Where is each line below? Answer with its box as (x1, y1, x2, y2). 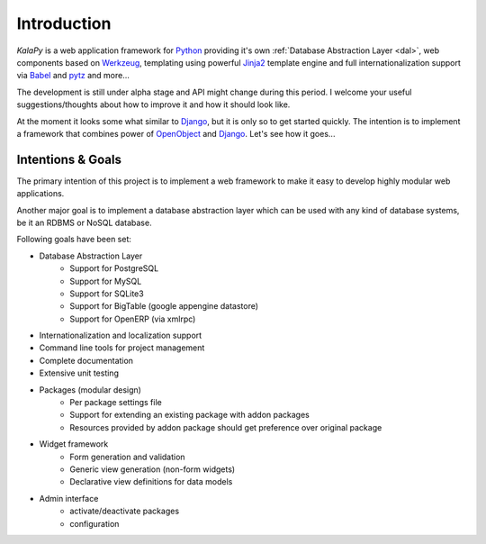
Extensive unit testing (39, 367, 119, 378)
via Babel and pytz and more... (16, 70, 130, 81)
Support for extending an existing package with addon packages (69, 410, 310, 421)
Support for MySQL (69, 276, 142, 286)
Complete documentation (39, 355, 134, 366)
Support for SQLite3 (69, 288, 144, 299)
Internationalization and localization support (39, 330, 202, 341)
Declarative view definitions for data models (69, 476, 233, 487)
